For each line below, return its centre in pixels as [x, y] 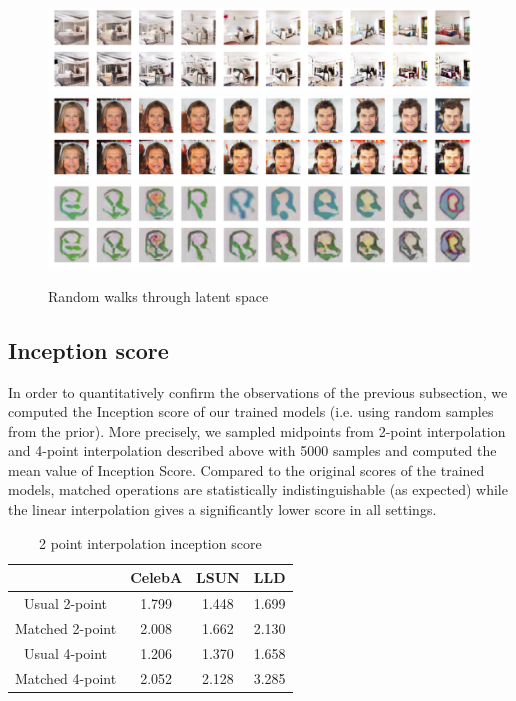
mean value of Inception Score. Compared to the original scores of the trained [246, 469]
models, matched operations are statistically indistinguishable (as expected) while [258, 489]
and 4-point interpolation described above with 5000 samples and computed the [252, 450]
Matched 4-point [66, 677]
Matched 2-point [66, 627]
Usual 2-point [66, 603]
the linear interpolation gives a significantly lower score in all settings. [222, 509]
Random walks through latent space [158, 295]
